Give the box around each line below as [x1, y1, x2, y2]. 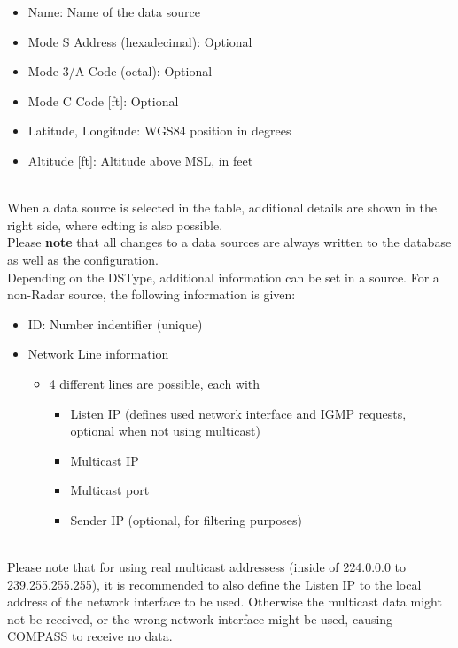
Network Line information [27, 344, 169, 363]
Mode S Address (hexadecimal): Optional [27, 32, 252, 50]
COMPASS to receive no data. [7, 627, 173, 645]
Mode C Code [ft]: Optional [27, 91, 179, 110]
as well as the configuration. [7, 250, 159, 268]
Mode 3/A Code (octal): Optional [27, 62, 213, 81]
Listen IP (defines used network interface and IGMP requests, [70, 404, 407, 422]
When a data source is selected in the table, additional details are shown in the [7, 198, 438, 217]
